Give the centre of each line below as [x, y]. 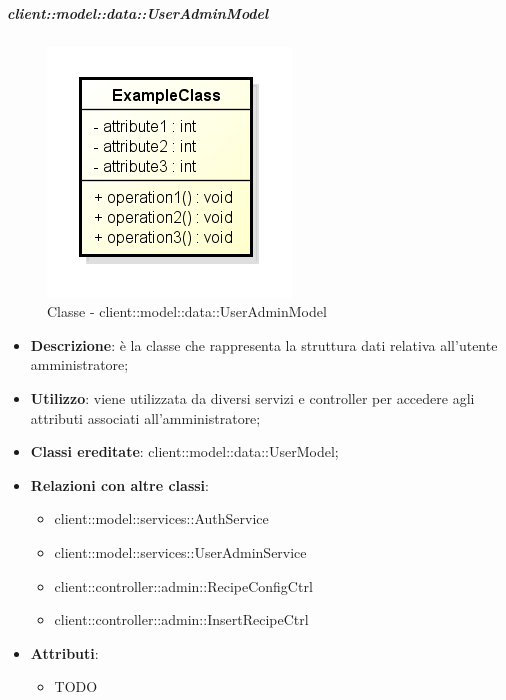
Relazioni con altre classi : [119, 484]
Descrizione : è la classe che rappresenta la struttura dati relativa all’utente [264, 344]
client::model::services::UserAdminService [180, 551]
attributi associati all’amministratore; [145, 417]
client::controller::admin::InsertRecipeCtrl [181, 619]
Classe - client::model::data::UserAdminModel [187, 311]
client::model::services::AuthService [161, 518]
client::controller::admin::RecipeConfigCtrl [183, 585]
